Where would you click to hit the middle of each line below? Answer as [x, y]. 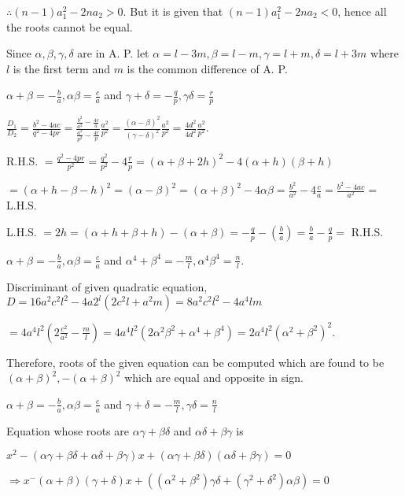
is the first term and [61, 68]
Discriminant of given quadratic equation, [107, 286]
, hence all [362, 11]
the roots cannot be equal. [70, 26]
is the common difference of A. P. [207, 68]
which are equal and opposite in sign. [214, 378]
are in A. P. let [113, 53]
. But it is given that [173, 11]
